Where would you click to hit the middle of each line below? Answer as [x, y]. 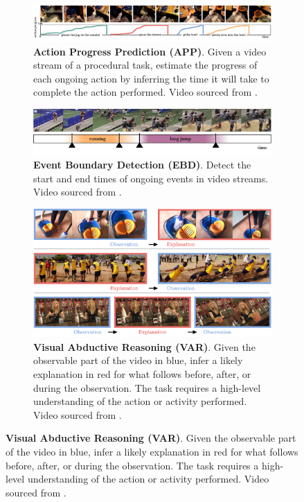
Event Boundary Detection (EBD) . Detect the [142, 165]
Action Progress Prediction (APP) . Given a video [150, 51]
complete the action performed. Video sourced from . [145, 92]
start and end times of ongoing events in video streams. [151, 178]
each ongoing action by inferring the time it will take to [151, 78]
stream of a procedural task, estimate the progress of [145, 65]
